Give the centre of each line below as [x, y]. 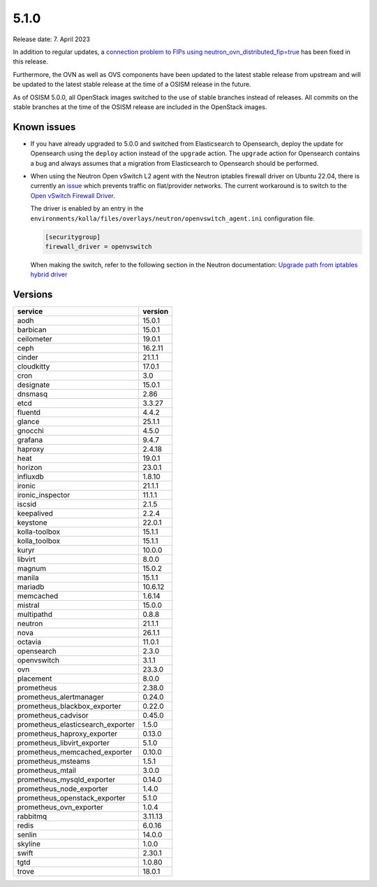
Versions [33, 295]
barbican [32, 330]
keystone [32, 523]
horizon [30, 467]
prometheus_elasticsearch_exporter [76, 725]
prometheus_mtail [47, 771]
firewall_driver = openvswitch [99, 246]
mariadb [31, 587]
